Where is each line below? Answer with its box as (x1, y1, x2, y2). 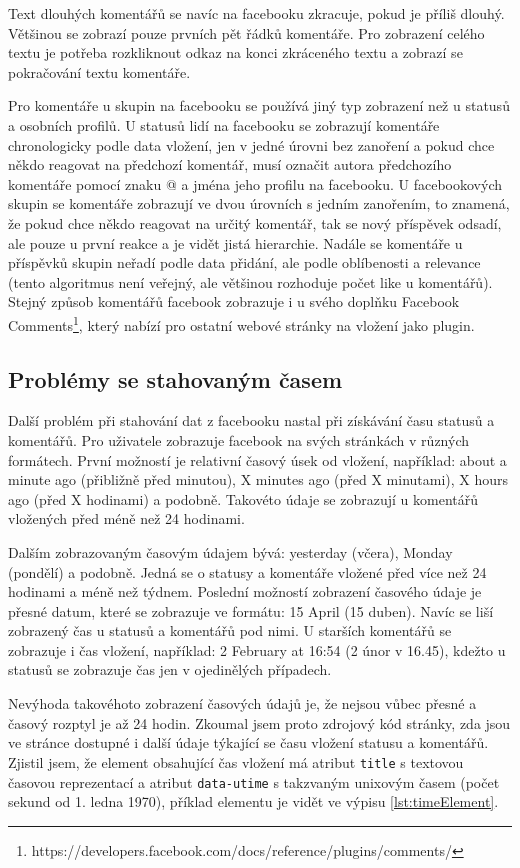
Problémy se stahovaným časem (8, 363, 343, 394)
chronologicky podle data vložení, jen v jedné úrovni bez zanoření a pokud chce (8, 134, 495, 155)
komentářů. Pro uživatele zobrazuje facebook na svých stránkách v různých (8, 429, 469, 450)
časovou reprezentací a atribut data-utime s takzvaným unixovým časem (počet (8, 771, 500, 792)
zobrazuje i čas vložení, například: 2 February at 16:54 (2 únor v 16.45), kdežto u (8, 639, 506, 660)
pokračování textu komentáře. (8, 61, 191, 82)
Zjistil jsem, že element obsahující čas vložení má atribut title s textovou (8, 751, 464, 772)
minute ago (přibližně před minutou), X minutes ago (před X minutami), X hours (8, 469, 509, 490)
